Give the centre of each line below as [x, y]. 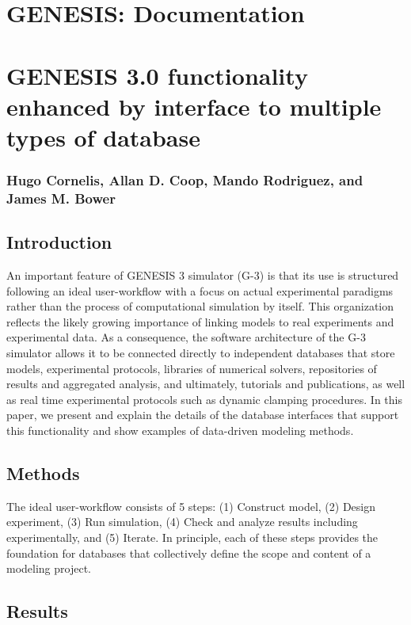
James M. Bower [61, 198]
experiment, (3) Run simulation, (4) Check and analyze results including [182, 522]
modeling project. [49, 568]
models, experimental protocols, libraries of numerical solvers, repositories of [192, 368]
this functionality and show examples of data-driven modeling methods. [180, 431]
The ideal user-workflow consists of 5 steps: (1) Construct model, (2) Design [191, 506]
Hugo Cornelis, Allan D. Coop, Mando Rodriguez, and [185, 180]
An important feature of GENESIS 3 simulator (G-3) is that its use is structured [203, 275]
